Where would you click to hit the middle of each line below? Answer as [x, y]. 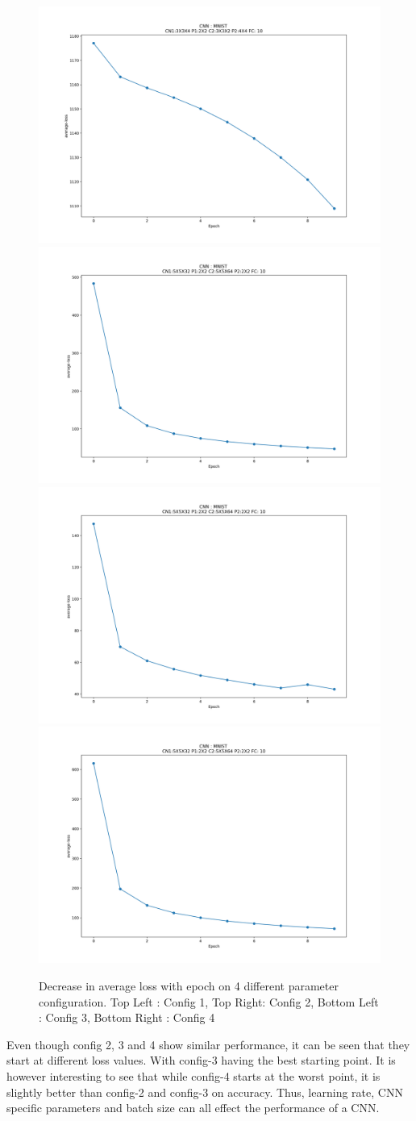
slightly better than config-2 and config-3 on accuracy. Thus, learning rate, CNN [205, 1092]
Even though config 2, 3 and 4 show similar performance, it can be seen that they [208, 1044]
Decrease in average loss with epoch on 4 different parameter [189, 986]
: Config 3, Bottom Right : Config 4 [127, 1017]
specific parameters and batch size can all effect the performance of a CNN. [193, 1108]
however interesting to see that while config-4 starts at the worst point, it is [193, 1075]
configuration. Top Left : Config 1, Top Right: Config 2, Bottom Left [209, 1001]
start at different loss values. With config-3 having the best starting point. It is [201, 1060]
